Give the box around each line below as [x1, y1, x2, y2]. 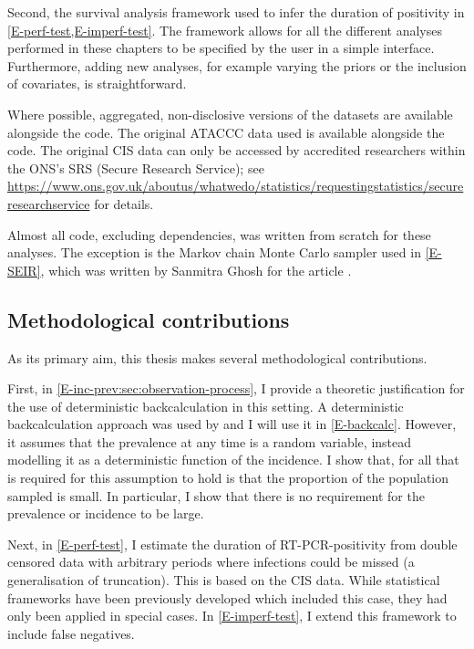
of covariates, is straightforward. [7, 74, 187, 93]
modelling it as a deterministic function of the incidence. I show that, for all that [7, 450, 459, 469]
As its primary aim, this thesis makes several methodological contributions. [7, 348, 428, 367]
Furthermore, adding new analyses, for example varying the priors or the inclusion [7, 56, 467, 75]
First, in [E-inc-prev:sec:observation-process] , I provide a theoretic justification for [7, 379, 465, 398]
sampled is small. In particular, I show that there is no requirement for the [7, 486, 425, 505]
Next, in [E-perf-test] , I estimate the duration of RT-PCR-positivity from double [7, 534, 458, 553]
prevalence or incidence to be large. [7, 504, 204, 523]
